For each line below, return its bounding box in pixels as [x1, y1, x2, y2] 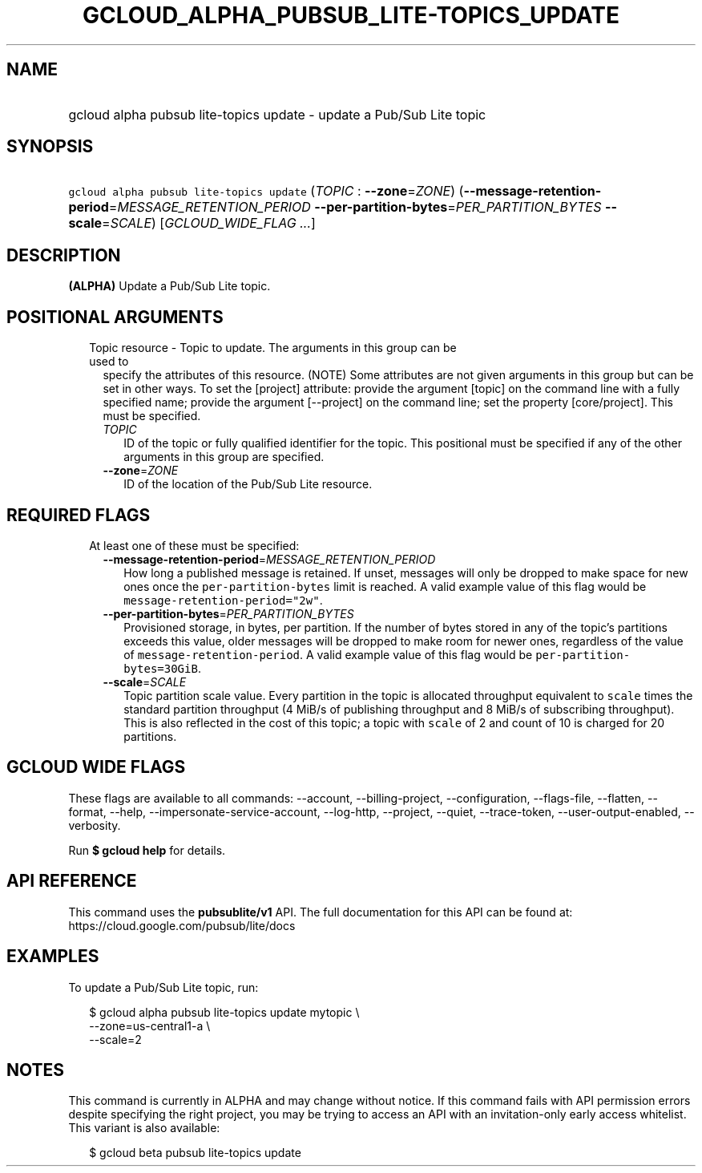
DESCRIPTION [6, 245, 121, 265]
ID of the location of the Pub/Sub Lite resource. [123, 477, 373, 491]
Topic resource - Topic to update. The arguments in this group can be [89, 341, 457, 355]
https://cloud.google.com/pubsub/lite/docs [68, 918, 296, 932]
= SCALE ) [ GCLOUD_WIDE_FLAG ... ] [102, 215, 316, 232]
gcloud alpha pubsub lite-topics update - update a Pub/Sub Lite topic [68, 106, 486, 123]
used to [89, 354, 129, 369]
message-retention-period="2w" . [123, 593, 323, 607]
